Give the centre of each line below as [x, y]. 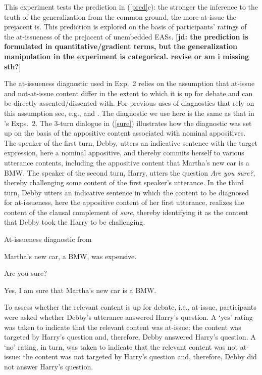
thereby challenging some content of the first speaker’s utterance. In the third [124, 182]
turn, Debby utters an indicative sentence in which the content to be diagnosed [127, 192]
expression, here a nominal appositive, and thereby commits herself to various [124, 153]
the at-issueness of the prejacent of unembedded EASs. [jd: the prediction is [126, 36]
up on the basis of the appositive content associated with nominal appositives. [125, 133]
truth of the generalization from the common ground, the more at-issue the [120, 16]
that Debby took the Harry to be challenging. [75, 222]
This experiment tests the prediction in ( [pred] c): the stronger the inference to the [131, 7]
